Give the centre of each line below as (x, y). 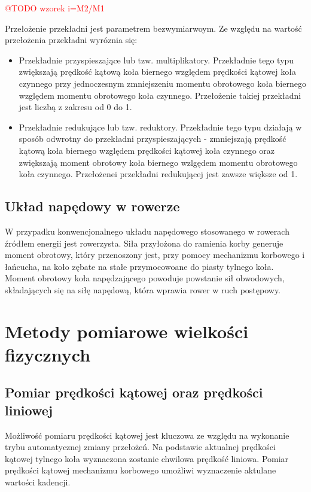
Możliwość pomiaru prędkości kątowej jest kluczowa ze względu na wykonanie (147, 435)
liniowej (29, 410)
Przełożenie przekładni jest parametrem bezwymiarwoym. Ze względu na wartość (153, 28)
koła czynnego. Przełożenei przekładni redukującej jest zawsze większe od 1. (158, 174)
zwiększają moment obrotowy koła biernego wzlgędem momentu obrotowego (158, 162)
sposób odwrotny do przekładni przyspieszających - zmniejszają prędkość (153, 139)
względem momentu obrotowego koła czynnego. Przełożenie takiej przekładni (160, 95)
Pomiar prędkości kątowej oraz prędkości (134, 392)
